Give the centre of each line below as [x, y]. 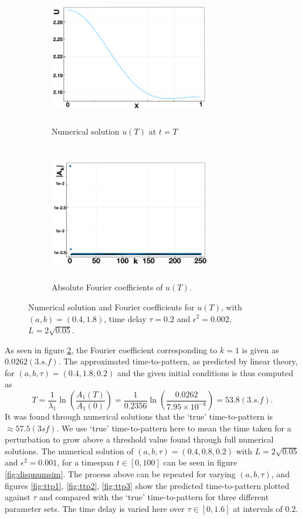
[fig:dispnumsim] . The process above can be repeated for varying [120, 474]
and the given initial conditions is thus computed [205, 372]
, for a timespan [86, 462]
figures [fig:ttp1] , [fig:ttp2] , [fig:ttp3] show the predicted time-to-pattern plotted [147, 485]
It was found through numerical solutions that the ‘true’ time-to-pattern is [139, 416]
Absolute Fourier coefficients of [107, 287]
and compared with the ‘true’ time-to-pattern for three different [154, 497]
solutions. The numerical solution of [69, 451]
